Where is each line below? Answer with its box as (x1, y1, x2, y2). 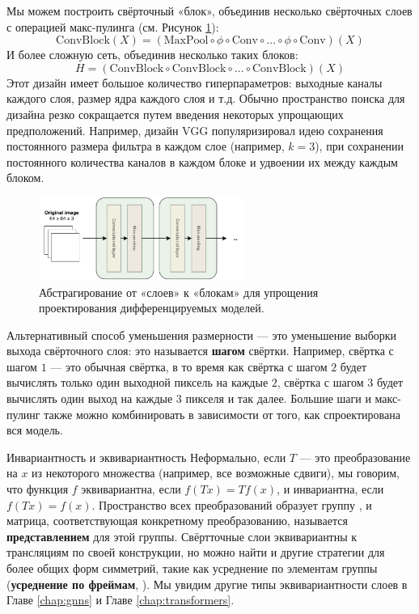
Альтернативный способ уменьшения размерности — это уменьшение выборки (6, 326, 397, 343)
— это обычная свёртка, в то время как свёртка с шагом (50, 358, 328, 375)
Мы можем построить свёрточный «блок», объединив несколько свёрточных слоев (6, 2, 413, 19)
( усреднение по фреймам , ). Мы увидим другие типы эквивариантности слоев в (6, 575, 408, 592)
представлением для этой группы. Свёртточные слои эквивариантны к (6, 527, 358, 544)
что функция (6, 481, 69, 498)
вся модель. (6, 421, 63, 438)
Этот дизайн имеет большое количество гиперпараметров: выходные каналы (6, 74, 383, 91)
